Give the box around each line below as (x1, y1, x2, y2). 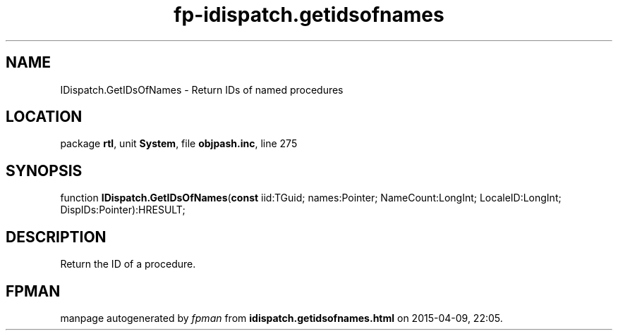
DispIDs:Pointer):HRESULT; (60, 204, 186, 216)
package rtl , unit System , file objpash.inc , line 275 (60, 137, 298, 150)
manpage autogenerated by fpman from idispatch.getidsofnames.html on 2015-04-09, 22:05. (60, 311, 503, 324)
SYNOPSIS (6, 161, 83, 180)
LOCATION (6, 108, 83, 126)
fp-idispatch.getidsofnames (174, 3, 444, 27)
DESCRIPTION (6, 228, 107, 246)
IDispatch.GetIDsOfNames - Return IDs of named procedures (60, 83, 344, 96)
